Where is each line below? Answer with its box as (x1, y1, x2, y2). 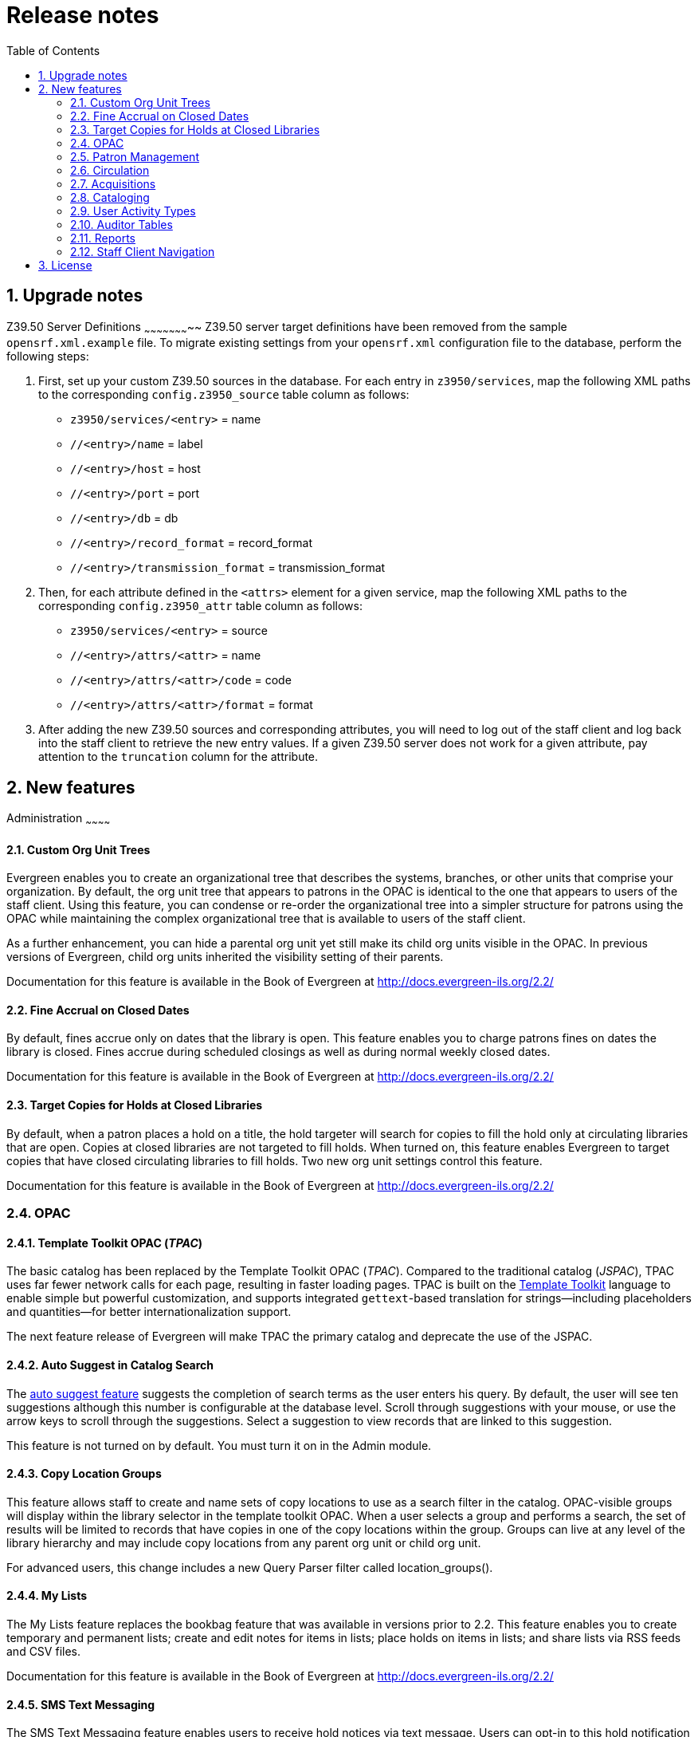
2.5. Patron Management (70, 149, 199, 163)
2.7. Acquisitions (70, 176, 156, 191)
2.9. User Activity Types (70, 203, 196, 218)
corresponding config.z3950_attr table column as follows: (38, 599, 363, 613)
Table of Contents (6, 43, 100, 57)
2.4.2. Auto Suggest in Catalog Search (6, 1357, 214, 1372)
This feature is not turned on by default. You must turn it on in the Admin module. (6, 1438, 432, 1452)
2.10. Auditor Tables (70, 217, 173, 231)
